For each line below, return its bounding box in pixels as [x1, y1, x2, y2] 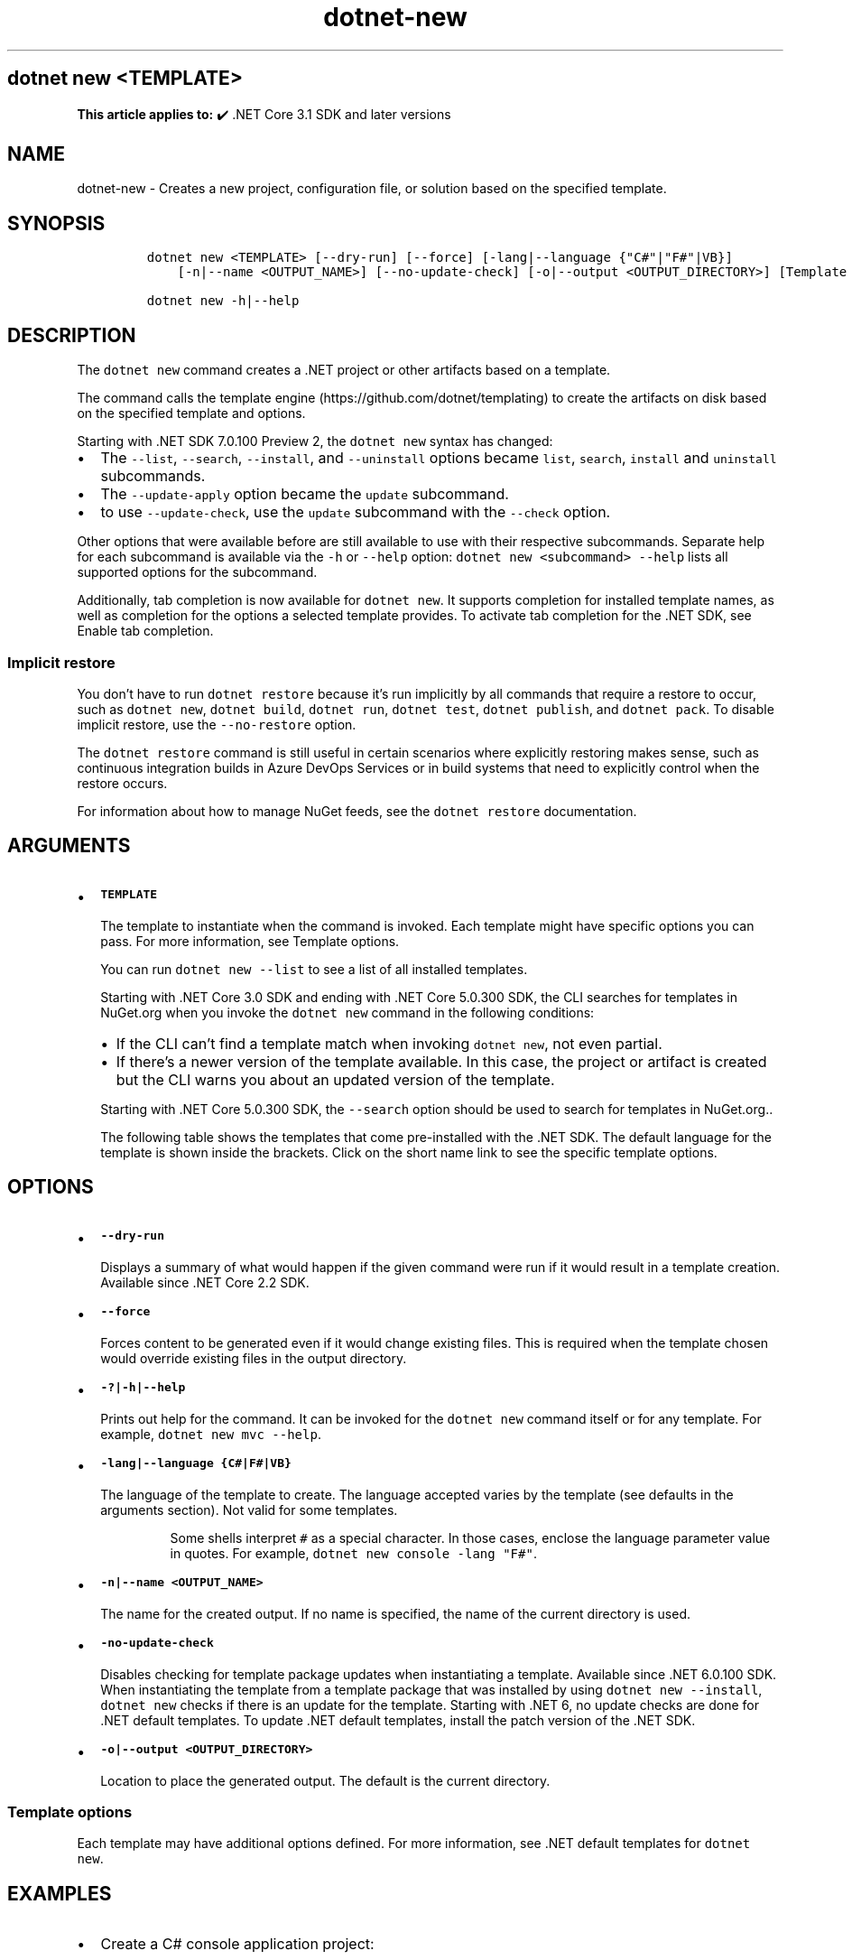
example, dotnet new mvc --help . [100, 1426, 321, 1442]
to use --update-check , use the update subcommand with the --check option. [100, 503, 611, 522]
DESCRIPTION [7, 323, 136, 347]
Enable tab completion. [77, 623, 214, 639]
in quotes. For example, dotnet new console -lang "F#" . [170, 1545, 537, 1561]
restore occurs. [77, 775, 168, 791]
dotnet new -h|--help [146, 293, 300, 309]
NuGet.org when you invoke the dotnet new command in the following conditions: [100, 1004, 595, 1020]
